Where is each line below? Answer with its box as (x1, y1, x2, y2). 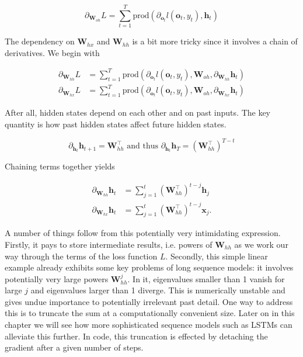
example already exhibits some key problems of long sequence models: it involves (5, 261, 294, 273)
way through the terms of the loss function (5, 249, 158, 262)
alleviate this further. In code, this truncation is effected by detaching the (5, 330, 268, 342)
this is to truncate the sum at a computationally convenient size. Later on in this (5, 307, 295, 319)
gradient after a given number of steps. (5, 341, 144, 353)
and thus (127, 142, 158, 151)
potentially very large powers (5, 272, 109, 285)
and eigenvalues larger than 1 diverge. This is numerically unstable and (30, 284, 285, 296)
